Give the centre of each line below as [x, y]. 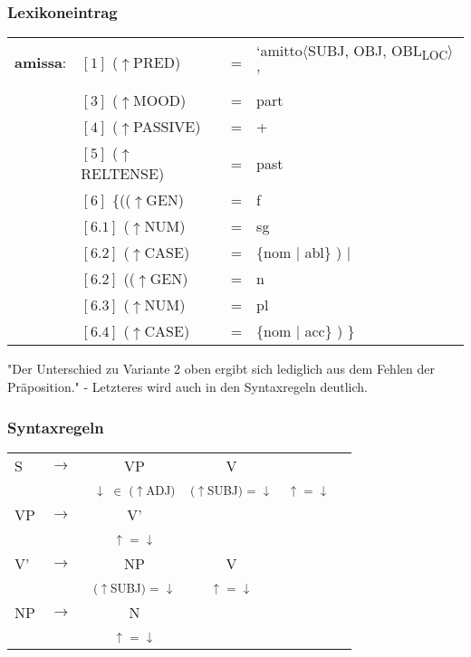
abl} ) [323, 252]
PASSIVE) [167, 127]
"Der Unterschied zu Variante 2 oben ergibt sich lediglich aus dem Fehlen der [221, 369]
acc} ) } [330, 331]
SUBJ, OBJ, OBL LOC [378, 52]
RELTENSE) [123, 174]
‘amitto [279, 51]
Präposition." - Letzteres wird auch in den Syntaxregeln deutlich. [187, 386]
